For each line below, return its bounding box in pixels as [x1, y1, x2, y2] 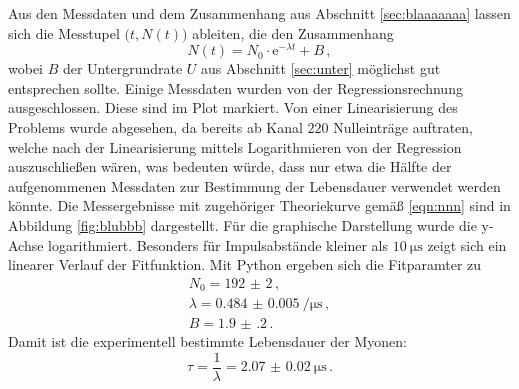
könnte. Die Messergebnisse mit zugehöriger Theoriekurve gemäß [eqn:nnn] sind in [8, 195, 511, 216]
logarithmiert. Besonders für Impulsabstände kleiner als [48, 234, 389, 255]
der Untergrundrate [62, 58, 183, 79]
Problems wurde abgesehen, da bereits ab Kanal [8, 117, 303, 138]
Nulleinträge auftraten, [333, 117, 473, 138]
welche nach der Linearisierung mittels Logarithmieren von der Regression [8, 136, 462, 157]
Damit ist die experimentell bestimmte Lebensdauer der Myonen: [8, 331, 407, 352]
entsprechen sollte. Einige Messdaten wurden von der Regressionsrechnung [8, 77, 463, 98]
